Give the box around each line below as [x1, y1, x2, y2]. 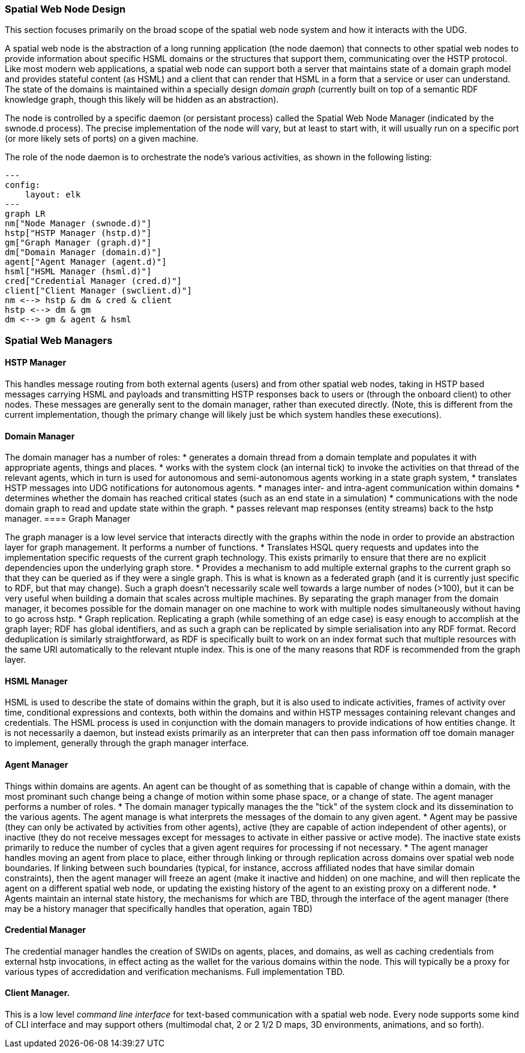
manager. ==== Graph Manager [5, 513, 131, 524]
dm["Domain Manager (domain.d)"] [5, 247, 162, 258]
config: [5, 180, 41, 190]
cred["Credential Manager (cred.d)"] [5, 276, 182, 286]
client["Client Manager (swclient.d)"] [5, 286, 192, 296]
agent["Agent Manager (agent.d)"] [5, 257, 167, 267]
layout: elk [25, 190, 81, 200]
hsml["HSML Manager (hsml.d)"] [5, 267, 152, 277]
